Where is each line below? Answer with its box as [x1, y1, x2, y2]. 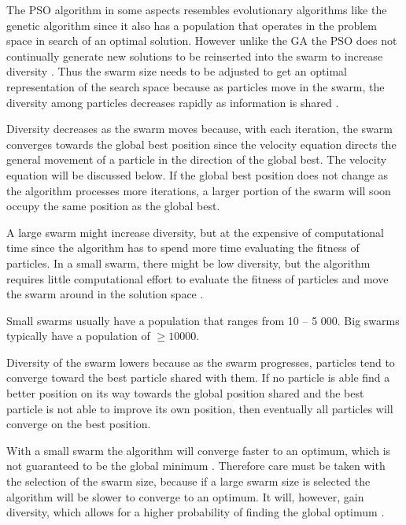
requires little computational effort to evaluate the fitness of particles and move [6, 270, 389, 287]
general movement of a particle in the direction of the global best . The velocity [6, 151, 387, 168]
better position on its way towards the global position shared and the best [6, 385, 364, 401]
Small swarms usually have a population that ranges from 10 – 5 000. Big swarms [6, 312, 400, 328]
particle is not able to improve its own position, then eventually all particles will [6, 400, 393, 416]
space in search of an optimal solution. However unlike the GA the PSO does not [6, 32, 397, 49]
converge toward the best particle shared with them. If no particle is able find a [6, 369, 390, 386]
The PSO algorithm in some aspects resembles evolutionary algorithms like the [6, 2, 387, 17]
